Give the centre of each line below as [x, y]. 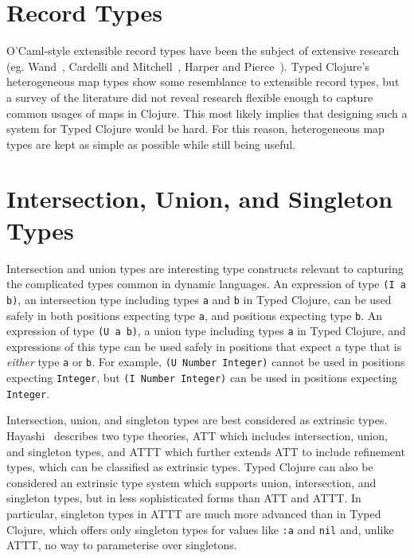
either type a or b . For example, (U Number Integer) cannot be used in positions [206, 362]
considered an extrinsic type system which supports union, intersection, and [191, 482]
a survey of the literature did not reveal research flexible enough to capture [190, 97]
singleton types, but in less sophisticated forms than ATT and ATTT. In [184, 498]
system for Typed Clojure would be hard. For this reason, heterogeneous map [195, 129]
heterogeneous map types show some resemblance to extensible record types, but [203, 82]
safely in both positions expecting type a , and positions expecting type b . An [195, 315]
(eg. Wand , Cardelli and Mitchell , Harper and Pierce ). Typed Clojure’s [188, 66]
